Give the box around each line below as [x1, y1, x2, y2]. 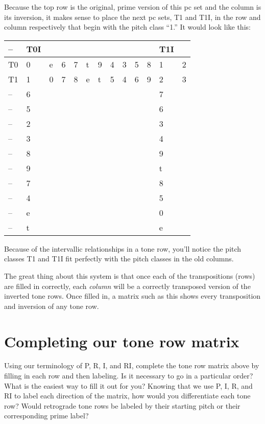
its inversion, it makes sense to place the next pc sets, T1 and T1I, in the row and [4, 11, 261, 22]
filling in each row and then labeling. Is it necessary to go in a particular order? [4, 370, 253, 381]
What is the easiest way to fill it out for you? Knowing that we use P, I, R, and [4, 380, 253, 391]
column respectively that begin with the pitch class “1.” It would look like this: [4, 21, 251, 32]
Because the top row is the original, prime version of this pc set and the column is [4, 2, 261, 12]
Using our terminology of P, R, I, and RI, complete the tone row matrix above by [4, 360, 259, 371]
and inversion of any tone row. [4, 300, 99, 311]
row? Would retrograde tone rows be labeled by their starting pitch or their [4, 400, 240, 411]
